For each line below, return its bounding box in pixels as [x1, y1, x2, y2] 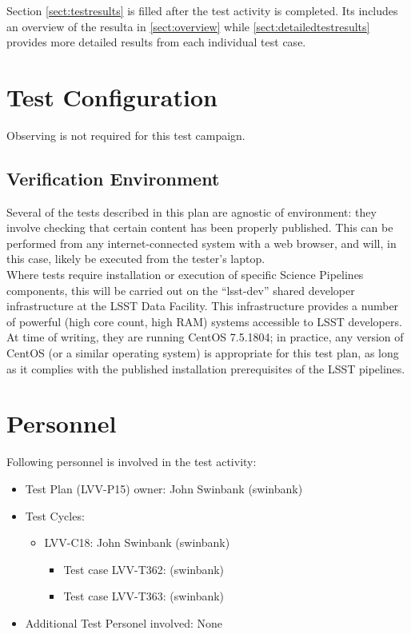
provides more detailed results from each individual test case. [6, 34, 306, 50]
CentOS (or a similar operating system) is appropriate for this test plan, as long [6, 345, 399, 361]
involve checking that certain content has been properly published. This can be [6, 219, 393, 236]
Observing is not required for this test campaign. [6, 126, 245, 143]
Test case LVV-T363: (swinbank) [63, 588, 225, 604]
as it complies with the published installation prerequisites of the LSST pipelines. [6, 360, 405, 377]
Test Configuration [6, 80, 217, 113]
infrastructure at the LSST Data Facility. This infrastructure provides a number [6, 297, 399, 314]
